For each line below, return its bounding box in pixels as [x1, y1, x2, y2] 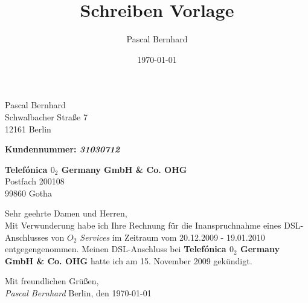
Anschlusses [5, 230, 48, 243]
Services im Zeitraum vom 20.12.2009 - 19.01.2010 [80, 230, 265, 243]
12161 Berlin [5, 122, 51, 135]
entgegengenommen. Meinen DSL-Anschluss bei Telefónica [5, 243, 226, 255]
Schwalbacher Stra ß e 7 [5, 110, 88, 123]
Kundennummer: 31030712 [5, 143, 120, 155]
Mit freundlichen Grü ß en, [5, 275, 99, 287]
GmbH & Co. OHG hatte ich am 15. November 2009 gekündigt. [5, 254, 252, 267]
